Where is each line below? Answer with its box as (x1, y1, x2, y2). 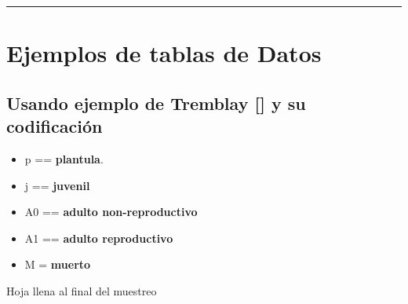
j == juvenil (24, 177, 90, 193)
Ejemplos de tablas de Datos (6, 37, 322, 69)
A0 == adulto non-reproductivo (24, 203, 198, 220)
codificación (6, 114, 103, 138)
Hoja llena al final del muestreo (6, 282, 157, 299)
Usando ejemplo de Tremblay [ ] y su (6, 90, 306, 115)
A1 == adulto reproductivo (24, 229, 173, 246)
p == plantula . (24, 150, 104, 167)
